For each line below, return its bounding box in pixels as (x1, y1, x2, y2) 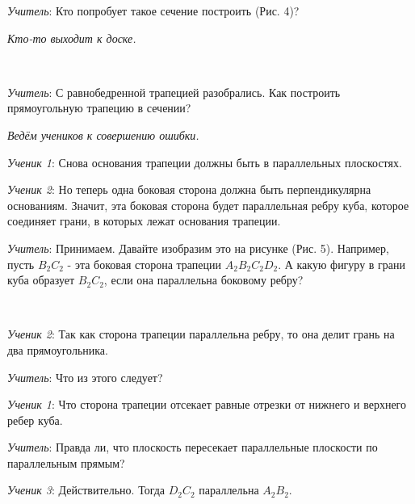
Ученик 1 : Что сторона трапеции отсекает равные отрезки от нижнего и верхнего (7, 396, 406, 413)
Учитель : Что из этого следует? (7, 368, 163, 385)
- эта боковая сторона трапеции (67, 255, 222, 272)
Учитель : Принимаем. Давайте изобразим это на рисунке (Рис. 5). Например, (7, 239, 389, 256)
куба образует (7, 271, 75, 288)
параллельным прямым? (7, 454, 125, 471)
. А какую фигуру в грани (278, 255, 406, 272)
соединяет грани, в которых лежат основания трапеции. (7, 212, 281, 229)
